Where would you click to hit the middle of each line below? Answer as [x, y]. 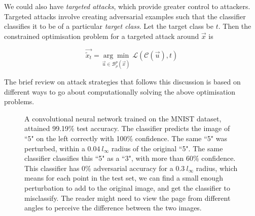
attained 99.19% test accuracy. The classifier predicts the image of [127, 128]
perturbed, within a [55, 148]
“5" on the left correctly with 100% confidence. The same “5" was [126, 138]
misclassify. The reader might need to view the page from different [128, 198]
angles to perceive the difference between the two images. [113, 208]
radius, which [217, 168]
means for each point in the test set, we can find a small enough [124, 178]
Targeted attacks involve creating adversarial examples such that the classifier [125, 16]
